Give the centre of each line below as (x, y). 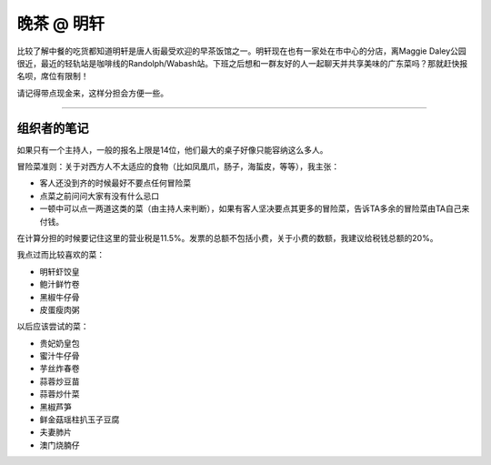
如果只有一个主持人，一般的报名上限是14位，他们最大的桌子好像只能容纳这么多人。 (172, 149)
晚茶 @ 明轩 (60, 24)
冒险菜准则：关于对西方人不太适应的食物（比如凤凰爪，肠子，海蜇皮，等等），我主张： (178, 167)
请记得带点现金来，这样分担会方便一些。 (92, 93)
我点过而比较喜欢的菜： (60, 255)
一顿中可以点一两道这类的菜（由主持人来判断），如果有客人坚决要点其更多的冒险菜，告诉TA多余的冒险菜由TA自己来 (255, 208)
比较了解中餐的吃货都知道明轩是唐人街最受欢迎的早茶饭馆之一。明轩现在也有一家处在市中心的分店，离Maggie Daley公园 (242, 51)
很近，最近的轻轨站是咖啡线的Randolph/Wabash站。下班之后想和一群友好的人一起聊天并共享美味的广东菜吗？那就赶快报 (242, 63)
